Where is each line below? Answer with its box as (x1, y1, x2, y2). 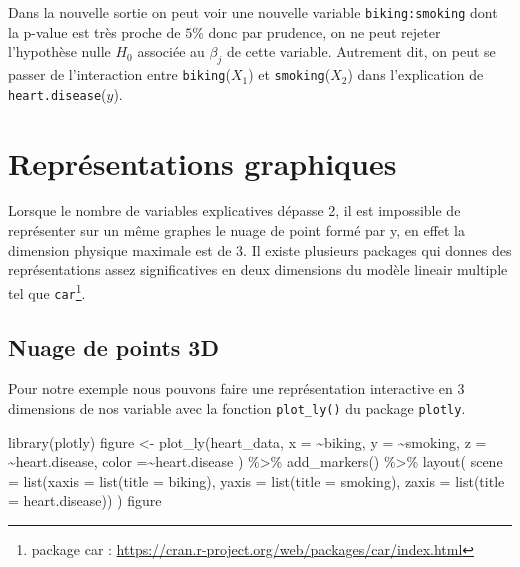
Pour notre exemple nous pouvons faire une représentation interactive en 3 (8, 378, 465, 399)
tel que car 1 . (8, 279, 86, 303)
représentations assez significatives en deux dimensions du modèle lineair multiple (8, 259, 508, 280)
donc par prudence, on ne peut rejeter (208, 21, 441, 42)
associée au (137, 41, 205, 62)
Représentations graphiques (8, 142, 397, 183)
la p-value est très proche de (8, 21, 181, 42)
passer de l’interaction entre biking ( (8, 64, 231, 85)
